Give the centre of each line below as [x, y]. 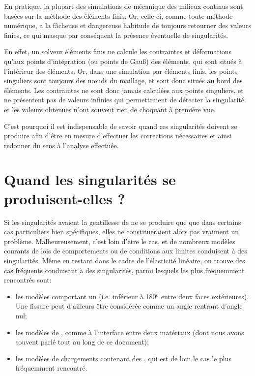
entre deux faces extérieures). [205, 296]
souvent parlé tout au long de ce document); [82, 342]
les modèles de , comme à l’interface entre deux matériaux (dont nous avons [130, 332]
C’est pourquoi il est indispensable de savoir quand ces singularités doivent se [121, 126]
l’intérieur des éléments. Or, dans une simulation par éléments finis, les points [121, 71]
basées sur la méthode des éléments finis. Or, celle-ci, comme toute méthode [118, 16]
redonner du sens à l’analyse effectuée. [61, 145]
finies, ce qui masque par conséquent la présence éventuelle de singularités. [116, 35]
